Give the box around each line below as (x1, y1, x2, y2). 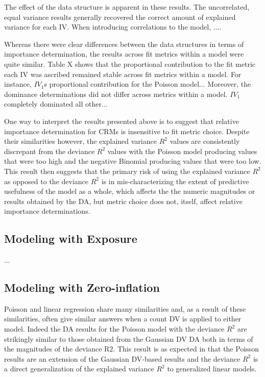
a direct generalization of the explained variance (4, 363, 154, 374)
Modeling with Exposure (4, 231, 137, 246)
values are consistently (170, 136, 240, 146)
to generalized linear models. (167, 363, 257, 374)
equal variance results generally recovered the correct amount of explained (4, 11, 236, 22)
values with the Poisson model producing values (107, 145, 257, 156)
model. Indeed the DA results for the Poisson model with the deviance (4, 323, 225, 334)
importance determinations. (4, 206, 90, 216)
